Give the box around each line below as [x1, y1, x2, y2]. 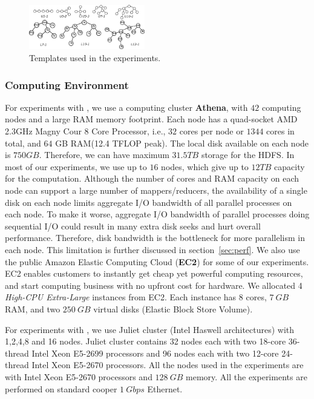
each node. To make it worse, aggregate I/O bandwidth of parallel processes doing [5, 208, 310, 220]
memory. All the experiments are [186, 370, 307, 383]
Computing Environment [5, 77, 129, 92]
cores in [266, 125, 295, 137]
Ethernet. [147, 382, 183, 395]
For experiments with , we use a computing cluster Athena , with [5, 101, 248, 113]
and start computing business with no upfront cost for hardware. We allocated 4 [5, 279, 303, 291]
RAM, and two [5, 302, 61, 315]
